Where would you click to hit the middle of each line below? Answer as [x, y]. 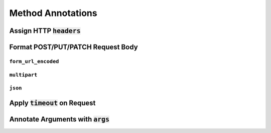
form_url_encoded [34, 61]
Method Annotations [53, 13]
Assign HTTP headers [45, 31]
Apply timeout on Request [52, 103]
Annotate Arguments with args [59, 119]
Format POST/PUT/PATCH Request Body [74, 47]
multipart [23, 75]
